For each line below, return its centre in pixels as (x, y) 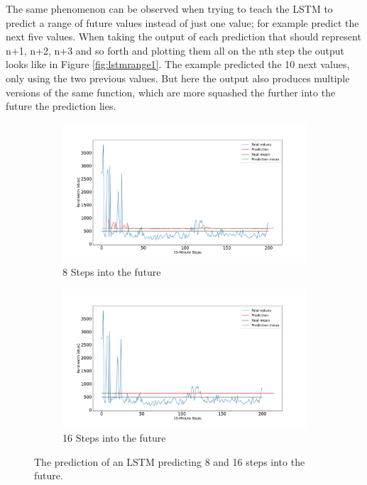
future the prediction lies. (61, 106)
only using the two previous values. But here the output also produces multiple (178, 78)
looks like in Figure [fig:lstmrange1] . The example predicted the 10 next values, (178, 64)
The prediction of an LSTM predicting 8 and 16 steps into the (170, 461)
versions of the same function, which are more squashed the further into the (171, 92)
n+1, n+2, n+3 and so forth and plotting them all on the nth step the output (175, 50)
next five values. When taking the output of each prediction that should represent (183, 37)
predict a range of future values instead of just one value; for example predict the (182, 22)
